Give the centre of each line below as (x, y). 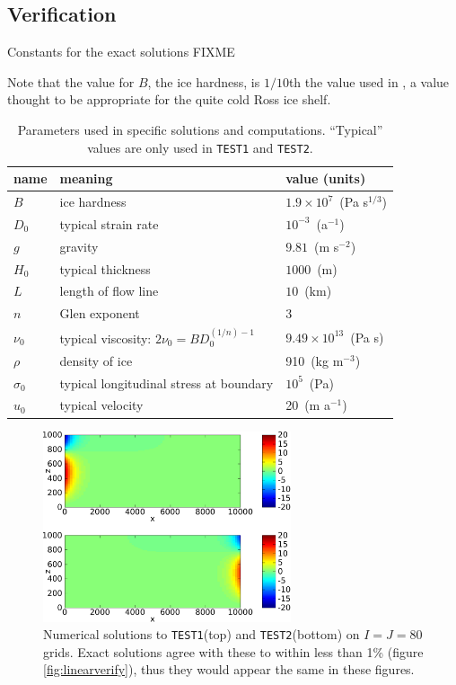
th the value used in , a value (369, 81)
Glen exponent (100, 313)
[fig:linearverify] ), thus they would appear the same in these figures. (229, 669)
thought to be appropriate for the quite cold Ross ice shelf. (169, 99)
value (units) (326, 178)
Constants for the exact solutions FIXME (121, 52)
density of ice (96, 360)
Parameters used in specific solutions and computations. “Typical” (200, 129)
